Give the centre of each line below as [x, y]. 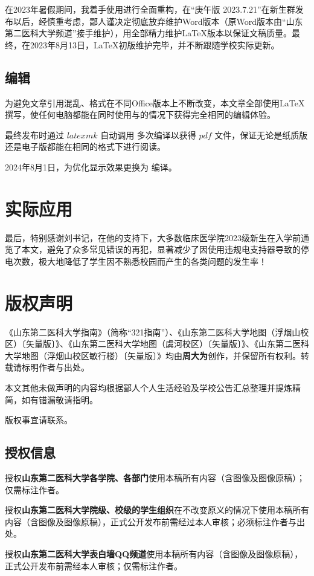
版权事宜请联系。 [39, 420]
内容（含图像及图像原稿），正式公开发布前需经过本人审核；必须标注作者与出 [155, 521]
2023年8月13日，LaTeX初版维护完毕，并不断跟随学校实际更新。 [155, 44]
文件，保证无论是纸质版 [261, 134]
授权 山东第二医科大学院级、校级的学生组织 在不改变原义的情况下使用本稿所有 [157, 510]
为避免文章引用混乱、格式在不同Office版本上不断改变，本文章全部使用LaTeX [155, 102]
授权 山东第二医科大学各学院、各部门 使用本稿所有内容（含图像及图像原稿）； [155, 477]
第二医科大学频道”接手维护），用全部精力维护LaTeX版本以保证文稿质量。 [149, 33]
